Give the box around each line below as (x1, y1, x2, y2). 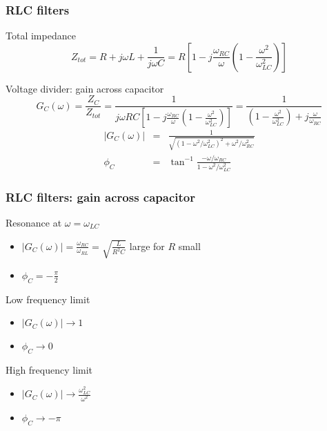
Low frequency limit (6, 291, 90, 306)
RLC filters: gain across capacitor (6, 188, 196, 205)
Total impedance (6, 28, 76, 43)
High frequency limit (6, 362, 93, 376)
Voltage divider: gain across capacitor (6, 81, 164, 95)
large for (129, 238, 165, 253)
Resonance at (6, 215, 62, 229)
